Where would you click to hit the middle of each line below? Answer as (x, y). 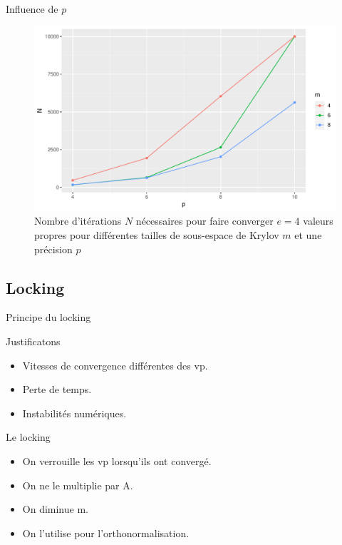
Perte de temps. (57, 389)
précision (53, 249)
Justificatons (33, 341)
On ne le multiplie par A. (78, 485)
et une (308, 234)
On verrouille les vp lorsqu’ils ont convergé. (117, 460)
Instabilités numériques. (74, 413)
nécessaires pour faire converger (204, 221)
